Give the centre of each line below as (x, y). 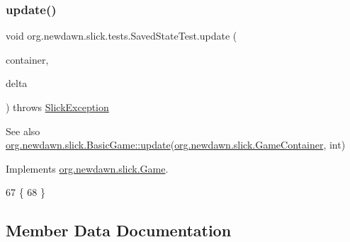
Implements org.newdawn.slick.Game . (87, 168)
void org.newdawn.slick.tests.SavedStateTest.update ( (122, 36)
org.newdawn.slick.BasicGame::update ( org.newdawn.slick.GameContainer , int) (176, 145)
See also (23, 131)
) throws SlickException (57, 107)
